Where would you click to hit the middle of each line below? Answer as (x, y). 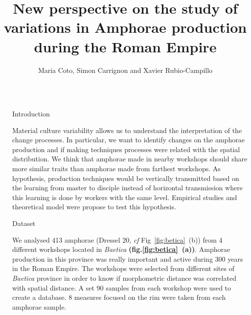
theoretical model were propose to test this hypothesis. (94, 207)
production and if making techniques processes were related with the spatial (126, 149)
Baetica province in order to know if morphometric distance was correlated (124, 278)
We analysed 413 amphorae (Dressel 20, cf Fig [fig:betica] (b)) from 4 (117, 239)
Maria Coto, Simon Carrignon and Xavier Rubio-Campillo (125, 70)
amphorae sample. (39, 306)
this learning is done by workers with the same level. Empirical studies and (125, 197)
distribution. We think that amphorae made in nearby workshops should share (130, 159)
